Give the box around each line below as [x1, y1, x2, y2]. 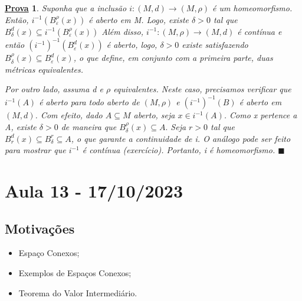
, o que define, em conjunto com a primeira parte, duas [73, 51, 273, 64]
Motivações [5, 219, 75, 237]
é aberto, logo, [106, 38, 157, 51]
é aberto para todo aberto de [39, 96, 140, 108]
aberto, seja [133, 109, 175, 121]
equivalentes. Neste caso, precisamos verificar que [113, 83, 291, 95]
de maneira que [61, 120, 117, 132]
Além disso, [101, 25, 144, 37]
